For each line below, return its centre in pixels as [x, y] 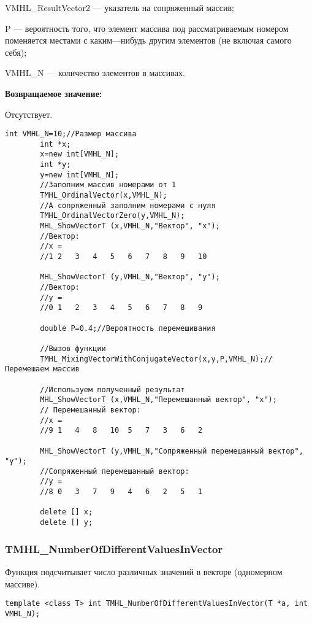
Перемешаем [27, 369]
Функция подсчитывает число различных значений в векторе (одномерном [144, 571]
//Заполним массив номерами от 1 [108, 185]
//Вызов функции [73, 348]
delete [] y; [67, 523]
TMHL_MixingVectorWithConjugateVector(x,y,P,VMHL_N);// [156, 359]
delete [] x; [67, 512]
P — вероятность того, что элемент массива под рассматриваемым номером [147, 28]
